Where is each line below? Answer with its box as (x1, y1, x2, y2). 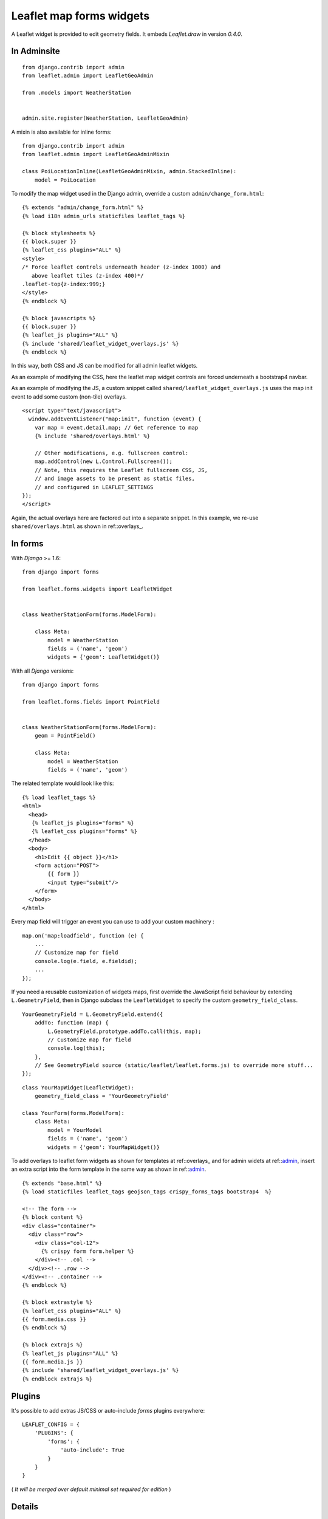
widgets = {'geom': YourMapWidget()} (47, 1144, 160, 1151)
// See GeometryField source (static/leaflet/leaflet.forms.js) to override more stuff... (34, 1062, 314, 1069)
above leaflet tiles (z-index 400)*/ (31, 272, 144, 279)
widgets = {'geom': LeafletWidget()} (47, 654, 160, 660)
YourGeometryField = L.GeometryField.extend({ (22, 1010, 163, 1018)
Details (11, 1501, 39, 1512)
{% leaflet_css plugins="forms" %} (31, 828, 138, 835)
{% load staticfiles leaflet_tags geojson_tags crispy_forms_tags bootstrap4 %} (22, 1188, 272, 1195)
